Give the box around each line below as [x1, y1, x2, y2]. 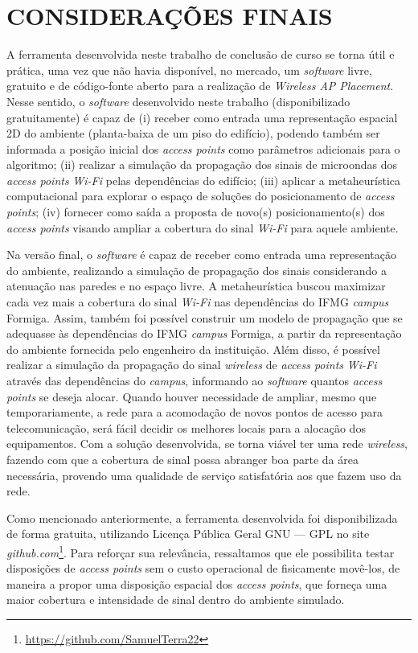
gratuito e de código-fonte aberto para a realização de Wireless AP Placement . [6, 77, 394, 94]
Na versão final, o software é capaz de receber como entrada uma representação [6, 246, 397, 263]
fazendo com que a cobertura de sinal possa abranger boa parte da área [6, 450, 359, 467]
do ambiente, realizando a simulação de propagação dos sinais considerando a [6, 261, 387, 278]
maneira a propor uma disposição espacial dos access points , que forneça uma [6, 575, 387, 592]
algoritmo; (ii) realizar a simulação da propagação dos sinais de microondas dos [6, 156, 397, 173]
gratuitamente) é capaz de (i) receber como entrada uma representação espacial [6, 109, 398, 125]
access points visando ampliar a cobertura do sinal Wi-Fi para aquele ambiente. [6, 219, 399, 236]
